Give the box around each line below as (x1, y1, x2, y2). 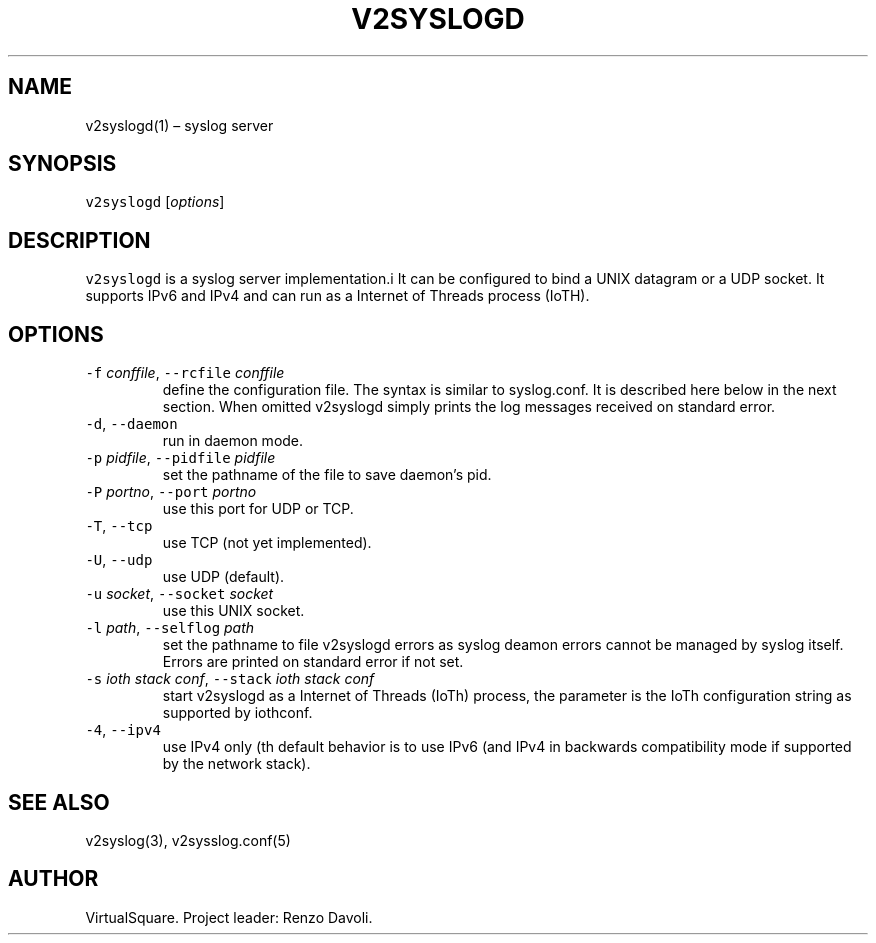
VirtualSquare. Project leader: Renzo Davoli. (85, 908, 373, 926)
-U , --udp (85, 551, 153, 569)
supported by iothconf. (162, 704, 313, 722)
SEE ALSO (8, 789, 110, 815)
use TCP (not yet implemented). (162, 534, 372, 552)
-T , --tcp (85, 517, 153, 535)
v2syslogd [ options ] (85, 193, 225, 211)
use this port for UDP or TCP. (162, 500, 354, 518)
